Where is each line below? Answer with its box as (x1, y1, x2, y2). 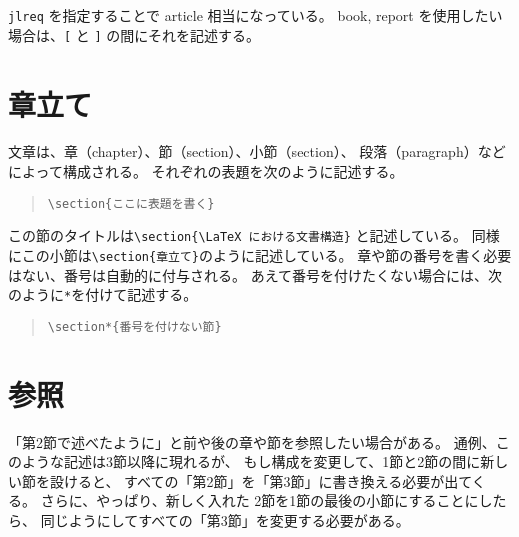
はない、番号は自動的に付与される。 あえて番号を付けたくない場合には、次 (8, 264, 502, 285)
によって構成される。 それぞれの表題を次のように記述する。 (8, 161, 404, 182)
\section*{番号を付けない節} (47, 319, 222, 334)
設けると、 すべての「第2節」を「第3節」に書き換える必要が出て (49, 470, 472, 491)
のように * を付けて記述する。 (8, 284, 198, 305)
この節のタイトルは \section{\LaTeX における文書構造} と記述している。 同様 (8, 225, 500, 246)
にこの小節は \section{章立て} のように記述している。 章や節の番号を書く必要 (8, 244, 512, 265)
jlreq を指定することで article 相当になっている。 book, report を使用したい (8, 5, 503, 25)
